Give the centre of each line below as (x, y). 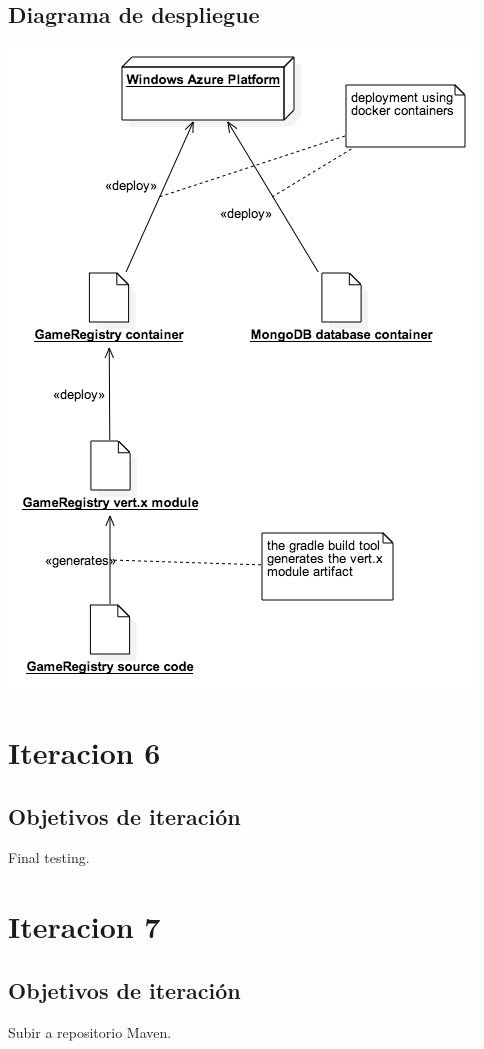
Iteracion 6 (84, 751)
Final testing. (49, 857)
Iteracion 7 (84, 926)
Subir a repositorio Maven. (90, 1031)
